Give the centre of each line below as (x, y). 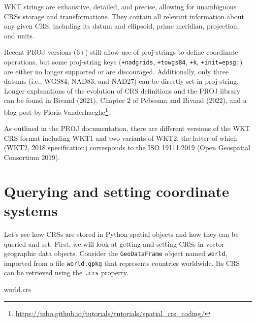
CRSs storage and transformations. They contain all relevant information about (124, 16)
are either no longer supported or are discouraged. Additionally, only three (116, 71)
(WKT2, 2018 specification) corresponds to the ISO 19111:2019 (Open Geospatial (127, 147)
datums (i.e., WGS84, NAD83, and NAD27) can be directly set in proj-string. (121, 81)
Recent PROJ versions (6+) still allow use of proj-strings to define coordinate (121, 52)
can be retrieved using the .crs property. (66, 273)
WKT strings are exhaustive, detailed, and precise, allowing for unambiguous (120, 6)
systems (31, 210)
